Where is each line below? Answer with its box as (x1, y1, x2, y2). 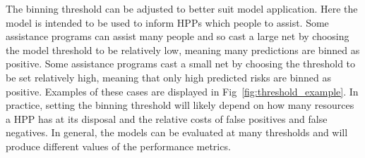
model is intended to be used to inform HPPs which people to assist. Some (6, 15, 329, 29)
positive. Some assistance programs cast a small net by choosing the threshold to (6, 56, 356, 71)
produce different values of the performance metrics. (6, 138, 231, 153)
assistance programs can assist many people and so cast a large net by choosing (6, 29, 349, 44)
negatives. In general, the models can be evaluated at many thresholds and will (6, 125, 348, 140)
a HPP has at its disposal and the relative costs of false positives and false (6, 111, 328, 126)
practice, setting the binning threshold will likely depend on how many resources (6, 98, 354, 112)
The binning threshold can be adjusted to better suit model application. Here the (6, 1, 358, 15)
